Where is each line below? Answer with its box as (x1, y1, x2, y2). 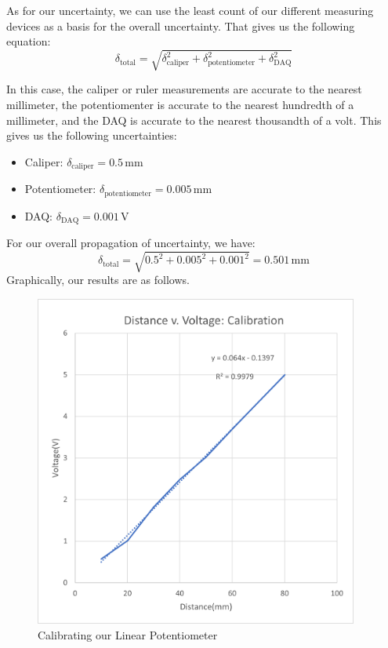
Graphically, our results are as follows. (6, 271, 190, 288)
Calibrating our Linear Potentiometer (38, 626, 218, 643)
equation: (6, 33, 51, 49)
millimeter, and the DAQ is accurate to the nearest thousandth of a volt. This (6, 111, 382, 128)
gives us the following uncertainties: (6, 127, 177, 144)
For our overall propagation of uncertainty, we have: (6, 235, 256, 251)
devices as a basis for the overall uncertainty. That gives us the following (6, 17, 355, 34)
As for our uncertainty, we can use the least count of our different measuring (6, 2, 374, 18)
